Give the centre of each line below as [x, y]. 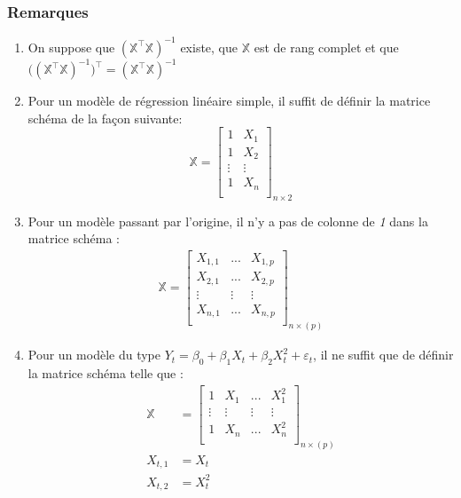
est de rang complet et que [326, 47]
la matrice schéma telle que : [105, 373]
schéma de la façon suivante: [105, 118]
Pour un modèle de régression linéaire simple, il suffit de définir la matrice [229, 101]
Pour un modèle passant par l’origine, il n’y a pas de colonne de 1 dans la [228, 221]
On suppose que [71, 47]
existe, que [209, 47]
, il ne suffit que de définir [383, 355]
